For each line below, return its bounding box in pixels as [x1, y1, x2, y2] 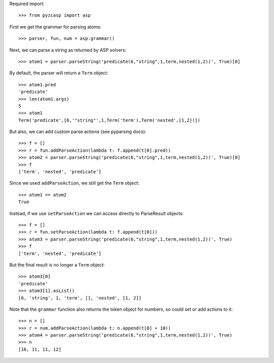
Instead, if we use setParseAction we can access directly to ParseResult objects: [9, 210, 184, 216]
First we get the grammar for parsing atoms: [9, 23, 101, 30]
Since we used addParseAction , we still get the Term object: [9, 180, 140, 186]
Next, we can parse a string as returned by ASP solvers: [9, 47, 127, 53]
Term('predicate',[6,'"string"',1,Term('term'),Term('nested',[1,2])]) [18, 117, 200, 123]
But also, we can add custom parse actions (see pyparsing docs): [9, 128, 147, 135]
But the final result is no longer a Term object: [9, 261, 105, 268]
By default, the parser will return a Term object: [9, 70, 109, 76]
